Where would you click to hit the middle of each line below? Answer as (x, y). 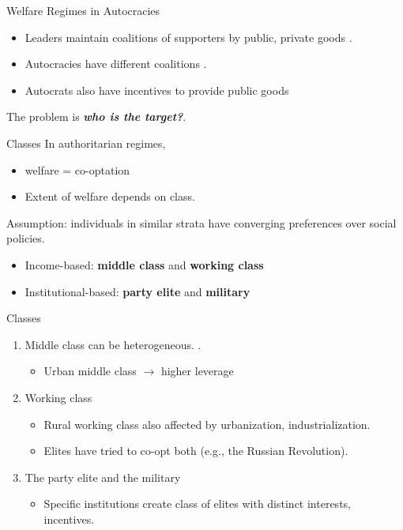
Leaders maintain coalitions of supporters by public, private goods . (188, 37)
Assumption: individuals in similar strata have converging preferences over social (201, 222)
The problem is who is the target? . (96, 117)
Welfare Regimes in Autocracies (83, 10)
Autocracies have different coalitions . (116, 64)
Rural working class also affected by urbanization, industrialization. (207, 424)
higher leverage (197, 371)
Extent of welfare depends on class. (110, 196)
